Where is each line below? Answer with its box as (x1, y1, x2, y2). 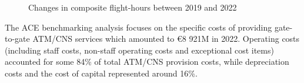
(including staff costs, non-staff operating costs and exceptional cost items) (5, 44, 274, 56)
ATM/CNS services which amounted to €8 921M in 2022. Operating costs (32, 32, 300, 45)
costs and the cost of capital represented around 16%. (5, 67, 198, 79)
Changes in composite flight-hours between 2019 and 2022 (28, 1, 237, 13)
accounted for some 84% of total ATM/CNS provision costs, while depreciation (5, 55, 289, 68)
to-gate (5, 32, 30, 45)
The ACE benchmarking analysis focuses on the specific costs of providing (5, 21, 272, 33)
